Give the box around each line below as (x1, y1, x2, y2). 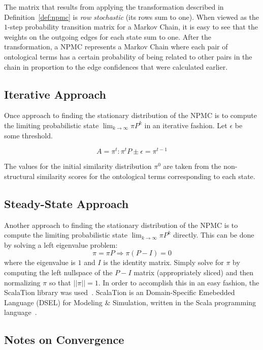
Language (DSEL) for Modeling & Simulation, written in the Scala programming (4, 297, 256, 307)
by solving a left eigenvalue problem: (4, 239, 118, 250)
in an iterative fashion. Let (144, 120, 227, 130)
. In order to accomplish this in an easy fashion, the (98, 277, 259, 287)
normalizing (4, 277, 41, 287)
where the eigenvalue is (4, 257, 76, 268)
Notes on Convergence (4, 332, 124, 347)
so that (49, 277, 71, 287)
